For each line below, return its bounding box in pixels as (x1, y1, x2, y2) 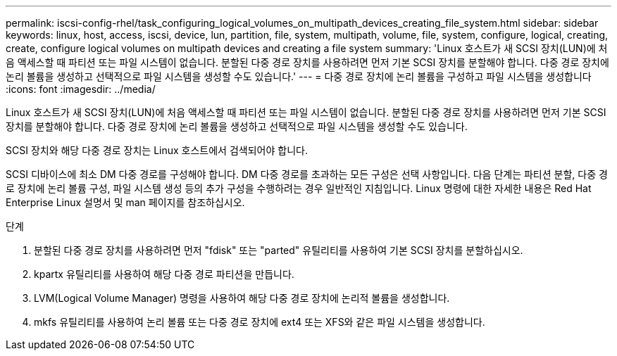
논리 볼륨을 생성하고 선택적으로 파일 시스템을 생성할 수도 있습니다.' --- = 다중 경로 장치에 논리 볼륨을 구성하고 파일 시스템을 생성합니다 (6, 70, 592, 82)
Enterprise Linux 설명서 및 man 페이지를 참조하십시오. (6, 196, 245, 208)
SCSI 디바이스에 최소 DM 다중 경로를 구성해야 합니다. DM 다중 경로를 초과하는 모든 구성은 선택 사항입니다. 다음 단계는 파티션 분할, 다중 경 (6, 168, 608, 180)
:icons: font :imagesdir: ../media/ (6, 83, 156, 95)
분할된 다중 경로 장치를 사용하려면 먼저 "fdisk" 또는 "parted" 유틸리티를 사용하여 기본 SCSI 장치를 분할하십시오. (34, 244, 523, 256)
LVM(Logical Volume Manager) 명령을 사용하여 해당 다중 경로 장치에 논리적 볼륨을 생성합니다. (34, 292, 450, 304)
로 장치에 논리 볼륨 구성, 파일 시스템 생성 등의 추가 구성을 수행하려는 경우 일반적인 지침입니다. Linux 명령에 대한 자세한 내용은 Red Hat (6, 182, 592, 194)
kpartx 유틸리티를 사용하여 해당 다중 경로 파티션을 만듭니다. (34, 268, 294, 280)
